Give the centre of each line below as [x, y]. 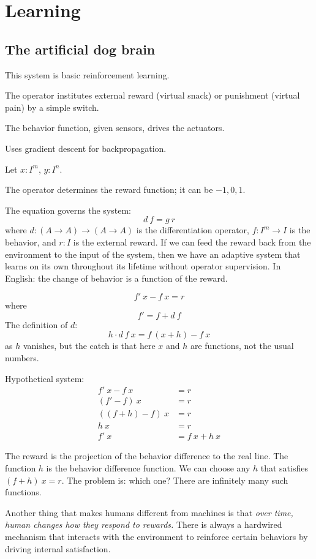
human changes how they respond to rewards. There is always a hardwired [144, 524]
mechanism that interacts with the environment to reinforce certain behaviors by [156, 536]
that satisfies [284, 468]
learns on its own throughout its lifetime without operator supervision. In [143, 266]
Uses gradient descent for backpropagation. [86, 148]
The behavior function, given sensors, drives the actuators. [115, 128]
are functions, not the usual [242, 346]
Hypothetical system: [45, 378]
